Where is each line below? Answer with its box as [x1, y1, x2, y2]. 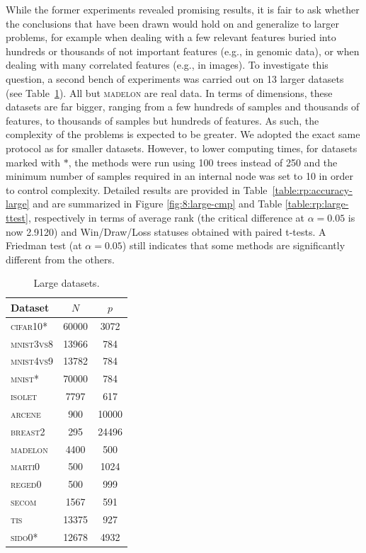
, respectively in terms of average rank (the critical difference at [28, 210, 304, 224]
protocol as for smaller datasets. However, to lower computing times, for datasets [6, 140, 358, 155]
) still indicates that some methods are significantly [122, 238, 345, 253]
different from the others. [6, 251, 115, 266]
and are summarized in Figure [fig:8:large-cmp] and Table [33, 196, 282, 211]
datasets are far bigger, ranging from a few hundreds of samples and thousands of [6, 99, 360, 114]
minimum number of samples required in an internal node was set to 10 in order [6, 169, 353, 183]
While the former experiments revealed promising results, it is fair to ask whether [6, 2, 360, 16]
